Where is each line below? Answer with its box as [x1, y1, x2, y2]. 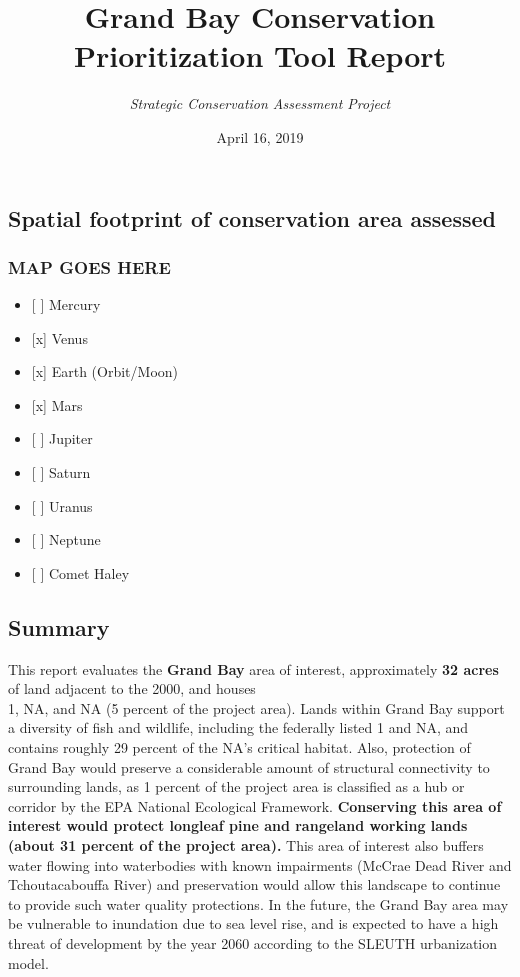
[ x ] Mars [31, 394, 83, 415]
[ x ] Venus [31, 327, 88, 348]
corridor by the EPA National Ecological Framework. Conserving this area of [8, 795, 502, 816]
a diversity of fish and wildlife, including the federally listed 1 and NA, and [8, 717, 469, 738]
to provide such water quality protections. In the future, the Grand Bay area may [8, 893, 509, 914]
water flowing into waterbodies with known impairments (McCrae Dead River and [8, 854, 512, 875]
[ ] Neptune [31, 529, 101, 550]
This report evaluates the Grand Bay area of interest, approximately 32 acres [8, 658, 499, 679]
